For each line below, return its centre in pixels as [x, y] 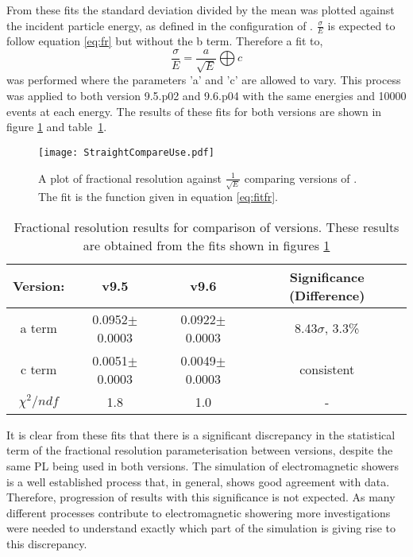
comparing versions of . [301, 178]
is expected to [361, 25]
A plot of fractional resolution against [130, 178]
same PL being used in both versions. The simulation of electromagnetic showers [203, 465]
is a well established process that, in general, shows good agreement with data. [198, 481]
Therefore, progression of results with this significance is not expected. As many [201, 497]
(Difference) [327, 295]
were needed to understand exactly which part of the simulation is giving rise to [201, 528]
